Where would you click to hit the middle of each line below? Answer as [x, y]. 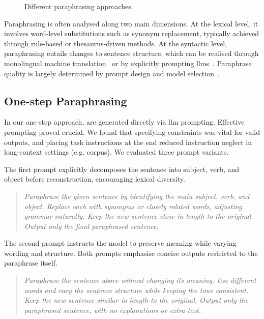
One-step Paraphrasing [66, 100]
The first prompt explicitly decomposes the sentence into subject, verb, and [122, 169]
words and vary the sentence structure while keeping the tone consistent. [136, 290]
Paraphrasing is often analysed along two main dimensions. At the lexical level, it [131, 23]
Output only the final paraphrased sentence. [91, 226]
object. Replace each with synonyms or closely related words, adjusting [133, 206]
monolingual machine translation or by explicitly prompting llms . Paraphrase [128, 63]
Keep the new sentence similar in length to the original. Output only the [136, 300]
